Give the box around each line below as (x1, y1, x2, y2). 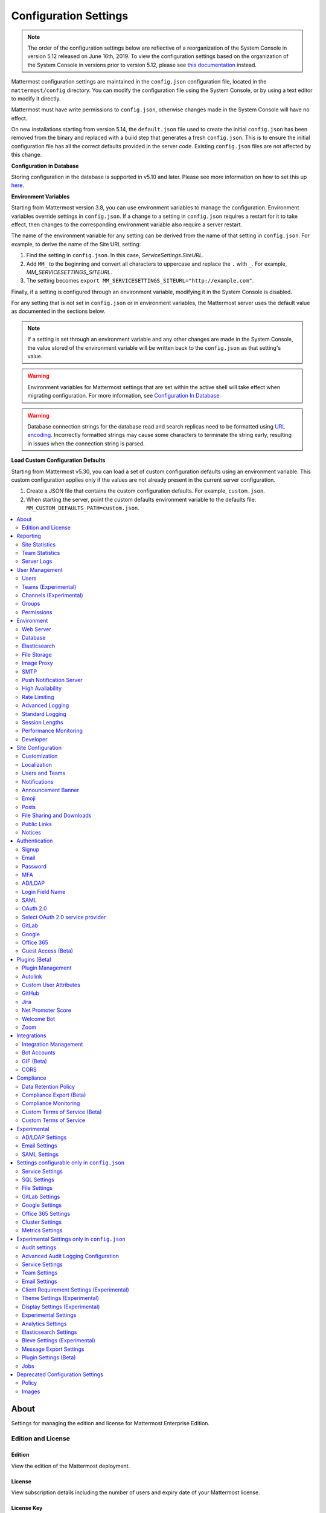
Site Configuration (16, 744, 62, 752)
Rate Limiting (22, 693, 54, 700)
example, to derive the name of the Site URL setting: (11, 240, 141, 248)
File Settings (22, 1184, 53, 1192)
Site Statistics (22, 540, 56, 548)
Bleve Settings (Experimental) (22, 1337, 96, 1344)
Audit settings (22, 1244, 57, 1251)
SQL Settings (22, 1176, 54, 1183)
